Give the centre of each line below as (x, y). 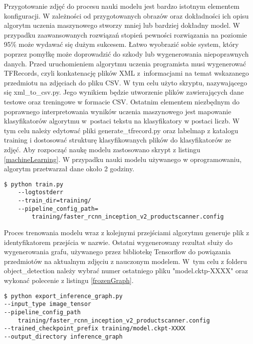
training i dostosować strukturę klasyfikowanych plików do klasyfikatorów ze (118, 140)
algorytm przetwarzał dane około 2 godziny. (69, 169)
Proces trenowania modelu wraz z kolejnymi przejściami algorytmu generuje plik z (127, 232)
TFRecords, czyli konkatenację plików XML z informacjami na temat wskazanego (126, 73)
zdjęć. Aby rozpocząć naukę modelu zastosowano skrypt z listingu (102, 149)
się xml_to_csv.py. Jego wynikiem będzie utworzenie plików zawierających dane (124, 92)
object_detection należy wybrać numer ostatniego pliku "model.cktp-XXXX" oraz (126, 271)
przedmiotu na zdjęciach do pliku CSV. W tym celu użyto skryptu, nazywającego (126, 82)
